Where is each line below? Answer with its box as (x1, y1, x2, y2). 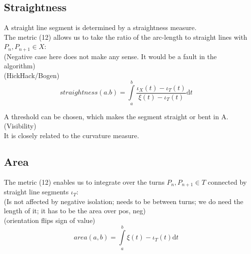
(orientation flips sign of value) (4, 215, 96, 225)
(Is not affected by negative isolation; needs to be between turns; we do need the (4, 196, 244, 206)
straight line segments (4, 187, 69, 197)
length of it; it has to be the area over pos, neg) (4, 206, 146, 216)
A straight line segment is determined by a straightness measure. (4, 22, 197, 32)
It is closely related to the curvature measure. (4, 130, 139, 140)
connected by (208, 176, 247, 187)
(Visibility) (4, 121, 36, 131)
